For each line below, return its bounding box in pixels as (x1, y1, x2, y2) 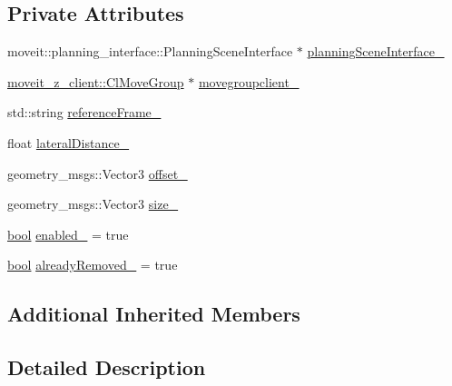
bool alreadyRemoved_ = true (7, 255, 178, 274)
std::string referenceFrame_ (7, 103, 162, 122)
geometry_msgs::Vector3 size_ (7, 194, 179, 213)
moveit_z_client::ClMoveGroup (7, 72, 184, 91)
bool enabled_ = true (7, 224, 129, 243)
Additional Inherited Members (7, 300, 300, 328)
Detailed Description (7, 353, 206, 381)
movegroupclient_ (198, 72, 300, 91)
